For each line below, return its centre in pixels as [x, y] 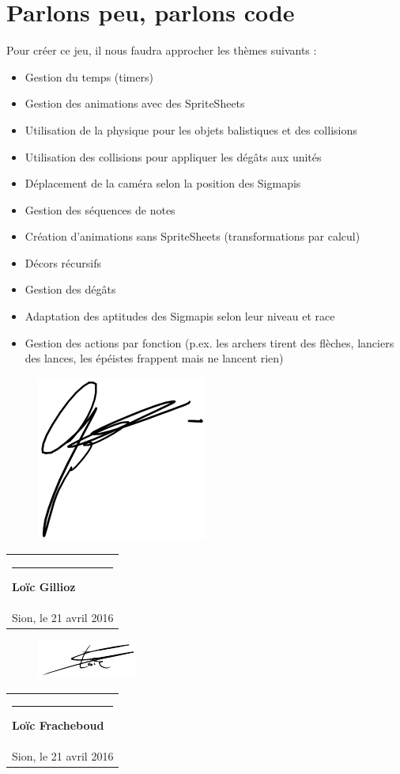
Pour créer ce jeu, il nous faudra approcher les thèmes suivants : [162, 50]
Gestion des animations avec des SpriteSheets [135, 103]
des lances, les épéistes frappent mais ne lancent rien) [154, 358]
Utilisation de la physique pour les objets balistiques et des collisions [191, 129]
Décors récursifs [63, 262]
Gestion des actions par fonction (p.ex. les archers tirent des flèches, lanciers [209, 342]
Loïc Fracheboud [58, 725]
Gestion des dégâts [70, 289]
